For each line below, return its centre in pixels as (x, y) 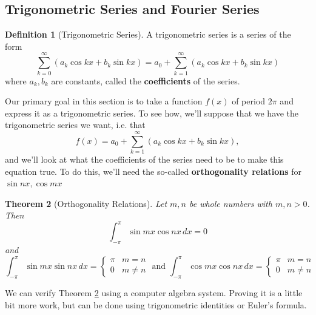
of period (249, 101)
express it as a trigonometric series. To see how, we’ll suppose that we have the (152, 113)
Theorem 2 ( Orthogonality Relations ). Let (86, 203)
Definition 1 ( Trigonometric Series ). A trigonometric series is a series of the (148, 34)
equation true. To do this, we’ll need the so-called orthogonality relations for (153, 171)
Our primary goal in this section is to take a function (104, 101)
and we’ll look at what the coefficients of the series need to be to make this (144, 159)
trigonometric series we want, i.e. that (75, 125)
